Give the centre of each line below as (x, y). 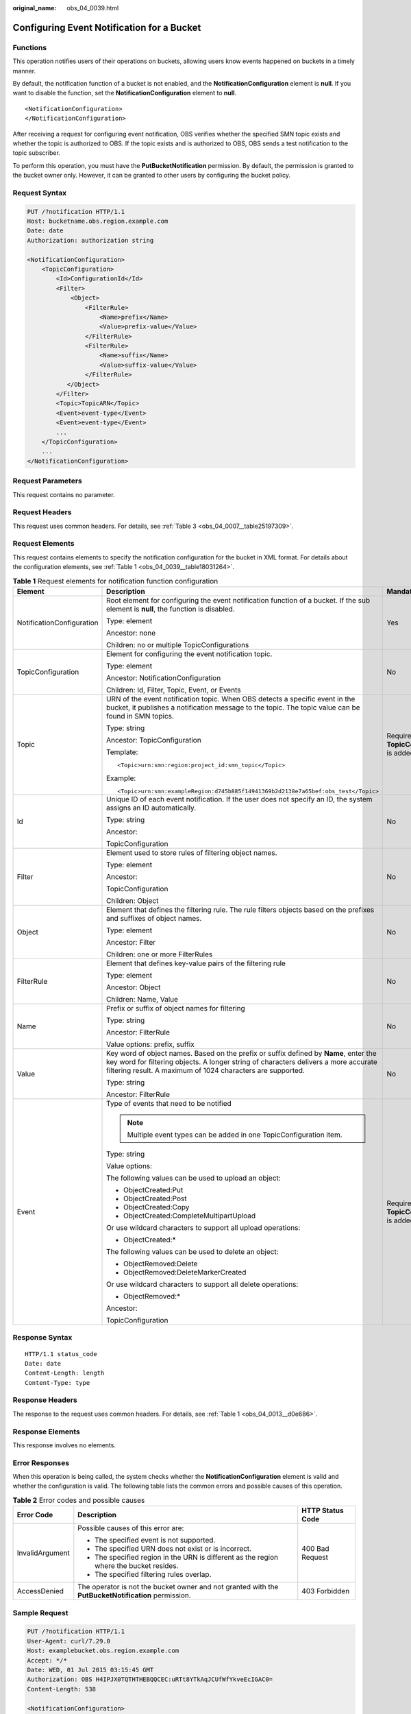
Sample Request (40, 1613)
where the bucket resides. (137, 1566)
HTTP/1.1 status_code (61, 1354)
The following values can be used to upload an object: (194, 1178)
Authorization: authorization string (90, 240)
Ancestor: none (131, 633)
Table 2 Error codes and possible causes (79, 1500)
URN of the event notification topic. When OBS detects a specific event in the (231, 699)
